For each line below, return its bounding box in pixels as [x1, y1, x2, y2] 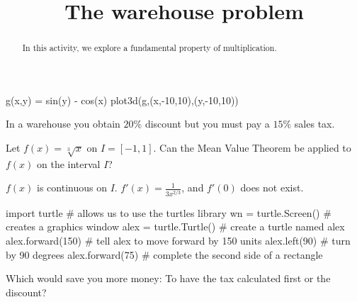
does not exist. [240, 180, 304, 195]
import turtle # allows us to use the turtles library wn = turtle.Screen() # [6, 205, 331, 220]
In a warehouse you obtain [6, 116, 120, 131]
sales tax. [294, 116, 335, 131]
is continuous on [37, 180, 107, 195]
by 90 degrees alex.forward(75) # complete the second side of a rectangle [6, 247, 323, 262]
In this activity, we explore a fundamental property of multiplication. [22, 42, 277, 54]
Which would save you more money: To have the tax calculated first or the [6, 271, 331, 286]
